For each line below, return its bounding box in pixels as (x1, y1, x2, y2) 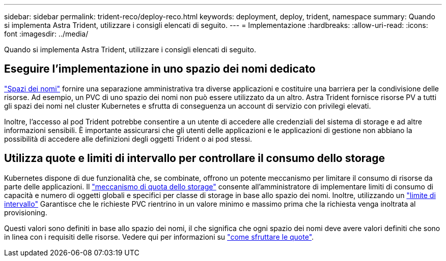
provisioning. (4, 208, 47, 217)
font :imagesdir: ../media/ (4, 29, 89, 38)
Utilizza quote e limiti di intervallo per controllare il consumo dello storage (4, 152, 385, 165)
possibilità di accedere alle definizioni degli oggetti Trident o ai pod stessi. (4, 134, 252, 143)
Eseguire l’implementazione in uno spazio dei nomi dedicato (4, 62, 316, 76)
